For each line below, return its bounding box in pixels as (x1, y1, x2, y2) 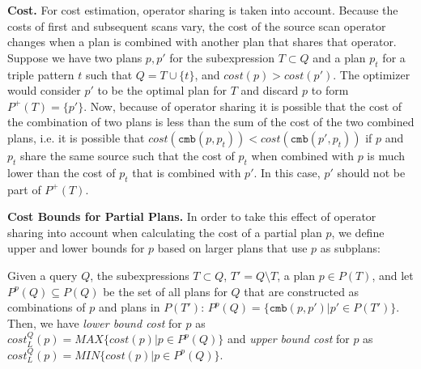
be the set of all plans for (103, 282, 228, 299)
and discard (240, 82, 299, 99)
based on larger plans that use (157, 240, 308, 257)
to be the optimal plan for (97, 82, 227, 99)
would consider (7, 82, 81, 99)
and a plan (313, 49, 366, 66)
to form (311, 82, 349, 99)
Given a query (7, 266, 78, 283)
